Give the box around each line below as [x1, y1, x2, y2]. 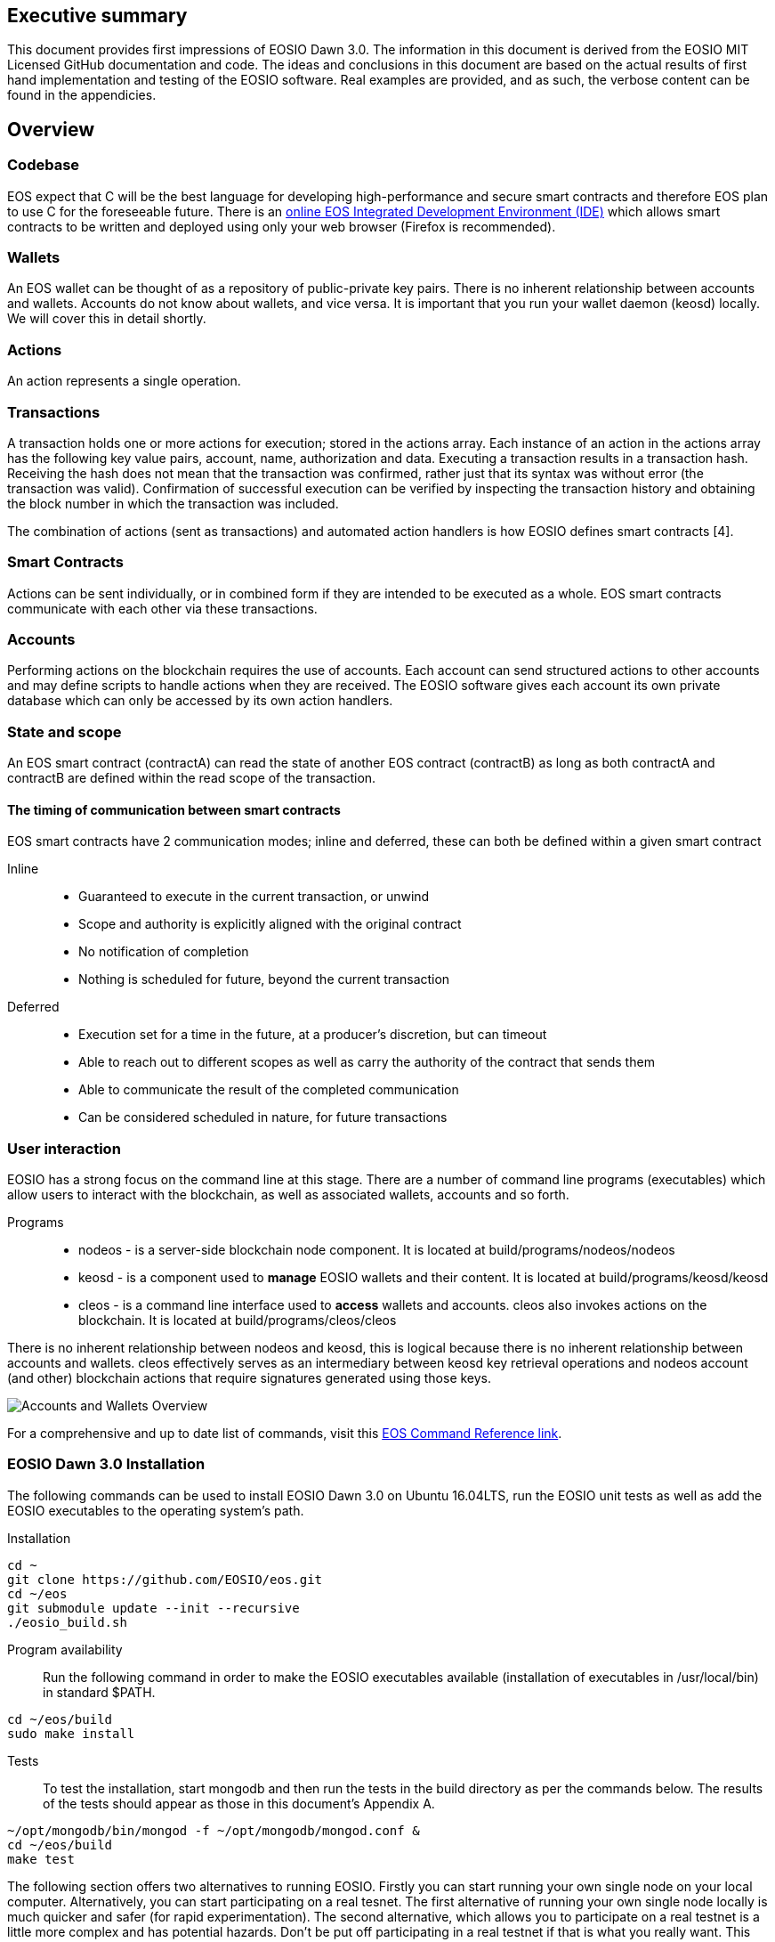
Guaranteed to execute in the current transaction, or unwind [78, 889, 430, 905]
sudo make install [7, 1726, 135, 1741]
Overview [7, 118, 95, 141]
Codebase [7, 156, 80, 175]
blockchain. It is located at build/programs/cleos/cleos [78, 1312, 397, 1329]
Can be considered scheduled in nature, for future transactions [78, 1109, 448, 1125]
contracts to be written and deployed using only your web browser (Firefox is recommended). [7, 218, 556, 234]
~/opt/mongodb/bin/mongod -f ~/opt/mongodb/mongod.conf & [7, 1823, 420, 1838]
